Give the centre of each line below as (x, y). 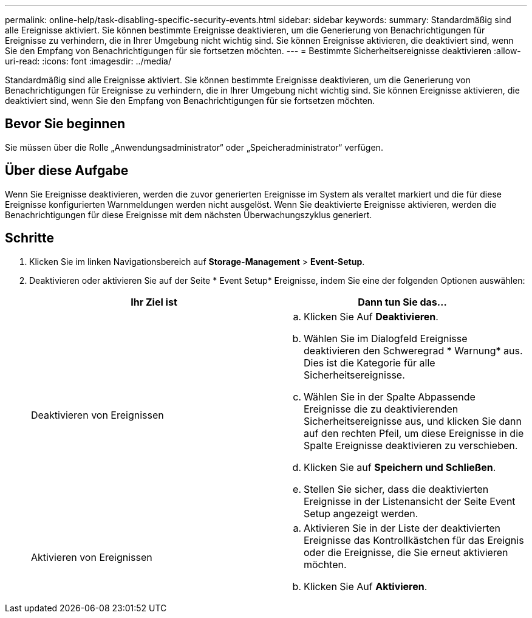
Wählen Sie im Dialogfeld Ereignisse (386, 338)
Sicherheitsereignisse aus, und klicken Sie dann (413, 421)
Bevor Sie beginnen (65, 124)
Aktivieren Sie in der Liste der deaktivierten (402, 528)
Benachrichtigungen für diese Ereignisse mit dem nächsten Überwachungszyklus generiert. (189, 215)
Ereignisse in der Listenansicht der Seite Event (410, 501)
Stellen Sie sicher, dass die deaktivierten (396, 489)
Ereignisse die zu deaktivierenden (381, 409)
